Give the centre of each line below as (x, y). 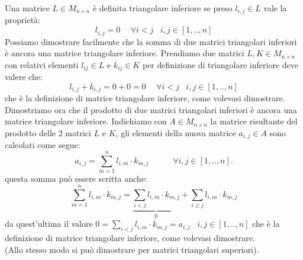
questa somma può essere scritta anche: (76, 179)
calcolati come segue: (43, 145)
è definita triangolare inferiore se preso (162, 8)
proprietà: (22, 20)
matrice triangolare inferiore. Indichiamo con (86, 121)
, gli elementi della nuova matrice (176, 132)
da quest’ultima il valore (49, 224)
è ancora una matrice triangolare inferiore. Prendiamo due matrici (125, 53)
